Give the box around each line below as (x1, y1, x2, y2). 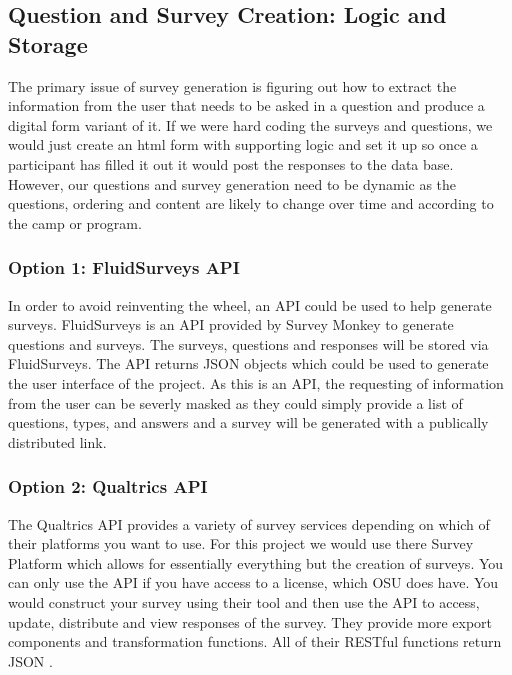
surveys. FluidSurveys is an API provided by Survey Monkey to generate (8, 314, 454, 335)
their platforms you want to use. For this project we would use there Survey (8, 533, 474, 554)
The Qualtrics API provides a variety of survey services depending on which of (8, 513, 490, 534)
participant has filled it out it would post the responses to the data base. (8, 153, 454, 174)
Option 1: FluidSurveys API (8, 255, 240, 280)
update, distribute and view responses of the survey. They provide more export (8, 611, 493, 632)
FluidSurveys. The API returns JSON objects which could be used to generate (8, 353, 489, 374)
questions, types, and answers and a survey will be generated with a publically (8, 412, 489, 433)
